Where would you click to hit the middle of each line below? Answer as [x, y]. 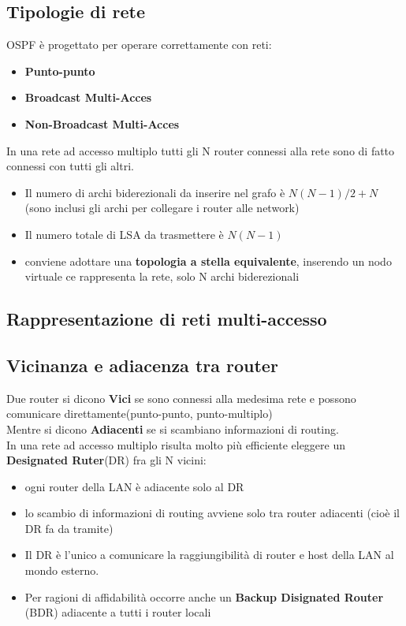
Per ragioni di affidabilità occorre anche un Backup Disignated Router [204, 596]
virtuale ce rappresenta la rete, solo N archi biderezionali [162, 276]
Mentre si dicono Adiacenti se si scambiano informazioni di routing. [173, 429]
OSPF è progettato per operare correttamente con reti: [139, 45]
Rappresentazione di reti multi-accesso [167, 319]
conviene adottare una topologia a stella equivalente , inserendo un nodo [208, 261]
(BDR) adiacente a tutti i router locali [118, 612]
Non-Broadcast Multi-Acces [102, 123]
